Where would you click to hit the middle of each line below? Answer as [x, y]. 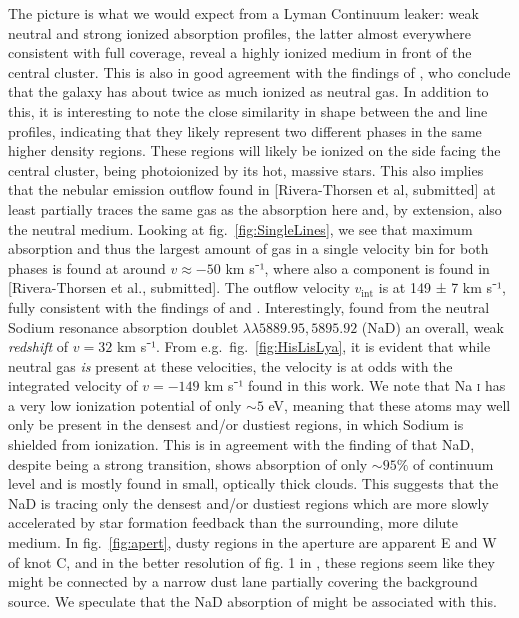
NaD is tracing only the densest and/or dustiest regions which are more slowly [248, 502]
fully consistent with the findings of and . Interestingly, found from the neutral [249, 306]
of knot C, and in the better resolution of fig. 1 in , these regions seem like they [251, 561]
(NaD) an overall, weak [432, 326]
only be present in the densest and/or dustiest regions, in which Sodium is [236, 424]
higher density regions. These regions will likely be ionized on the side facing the [254, 150]
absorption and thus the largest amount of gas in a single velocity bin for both [248, 248]
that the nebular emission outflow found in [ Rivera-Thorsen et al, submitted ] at [252, 189]
